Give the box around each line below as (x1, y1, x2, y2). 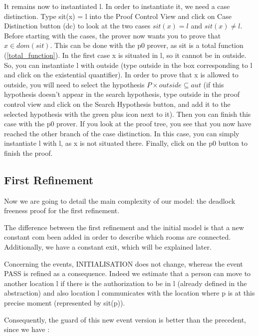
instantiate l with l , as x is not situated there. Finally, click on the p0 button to (4, 138, 248, 148)
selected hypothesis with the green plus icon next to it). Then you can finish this (4, 108, 251, 119)
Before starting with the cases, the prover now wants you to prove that (4, 30, 221, 40)
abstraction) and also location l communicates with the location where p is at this (4, 288, 255, 298)
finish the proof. (4, 147, 53, 158)
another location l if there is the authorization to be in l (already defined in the (4, 278, 247, 288)
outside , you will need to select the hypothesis (4, 79, 145, 89)
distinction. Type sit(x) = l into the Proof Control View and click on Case (4, 10, 232, 21)
